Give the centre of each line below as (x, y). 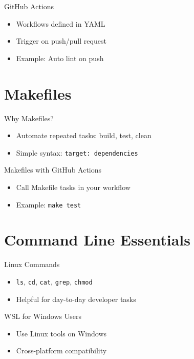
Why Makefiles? (29, 118)
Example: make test (49, 204)
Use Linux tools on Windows (61, 333)
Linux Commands (32, 264)
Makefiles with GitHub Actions (53, 170)
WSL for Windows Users (43, 316)
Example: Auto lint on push (60, 58)
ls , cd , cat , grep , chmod (54, 281)
